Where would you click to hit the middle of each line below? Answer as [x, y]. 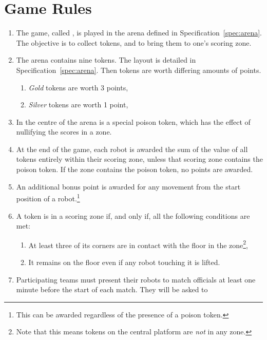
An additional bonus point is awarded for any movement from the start [128, 186]
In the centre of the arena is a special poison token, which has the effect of [133, 121]
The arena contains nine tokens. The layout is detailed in [106, 60]
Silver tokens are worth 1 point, [78, 105]
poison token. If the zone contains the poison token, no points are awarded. [135, 169]
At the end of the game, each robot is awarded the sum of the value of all [132, 149]
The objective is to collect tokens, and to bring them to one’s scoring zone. [134, 42]
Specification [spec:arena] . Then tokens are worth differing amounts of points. [139, 70]
